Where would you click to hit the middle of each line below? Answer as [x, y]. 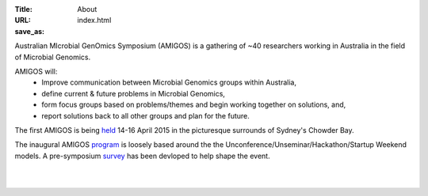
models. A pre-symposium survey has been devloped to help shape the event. [142, 156]
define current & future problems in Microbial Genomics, [134, 93]
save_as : [30, 31]
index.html [94, 21]
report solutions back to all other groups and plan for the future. [145, 115]
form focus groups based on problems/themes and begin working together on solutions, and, [194, 105]
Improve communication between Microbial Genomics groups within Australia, [169, 82]
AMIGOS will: [36, 71]
